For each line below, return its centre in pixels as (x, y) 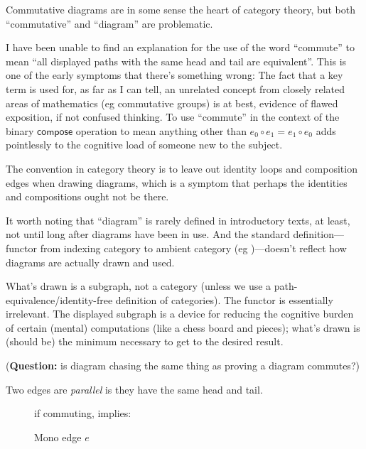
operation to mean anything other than (161, 130)
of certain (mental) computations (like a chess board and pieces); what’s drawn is (183, 327)
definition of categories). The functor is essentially (224, 299)
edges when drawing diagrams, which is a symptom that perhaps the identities (177, 182)
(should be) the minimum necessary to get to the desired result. (145, 341)
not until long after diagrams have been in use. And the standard (148, 234)
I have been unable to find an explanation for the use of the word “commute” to (180, 47)
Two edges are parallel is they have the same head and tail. (134, 389)
